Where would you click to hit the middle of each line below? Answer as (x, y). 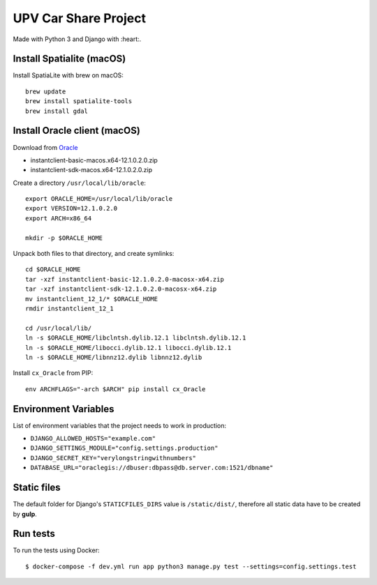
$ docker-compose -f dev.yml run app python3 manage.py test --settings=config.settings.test (191, 566)
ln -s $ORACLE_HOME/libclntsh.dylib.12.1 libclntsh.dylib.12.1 (136, 338)
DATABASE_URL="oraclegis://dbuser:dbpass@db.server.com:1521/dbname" (152, 468)
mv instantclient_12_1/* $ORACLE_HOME (92, 299)
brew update (46, 91)
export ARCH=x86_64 (59, 218)
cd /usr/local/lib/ (59, 328)
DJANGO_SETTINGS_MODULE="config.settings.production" (124, 448)
